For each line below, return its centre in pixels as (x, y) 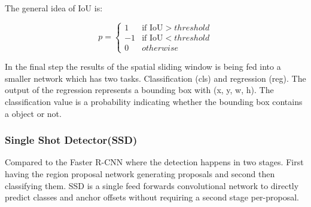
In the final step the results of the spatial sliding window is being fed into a (143, 67)
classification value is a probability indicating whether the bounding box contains (154, 101)
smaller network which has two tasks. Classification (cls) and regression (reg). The (155, 78)
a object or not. (33, 113)
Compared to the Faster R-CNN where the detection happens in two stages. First (154, 162)
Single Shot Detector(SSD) (71, 140)
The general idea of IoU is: (54, 8)
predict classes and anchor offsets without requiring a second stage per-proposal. (152, 197)
